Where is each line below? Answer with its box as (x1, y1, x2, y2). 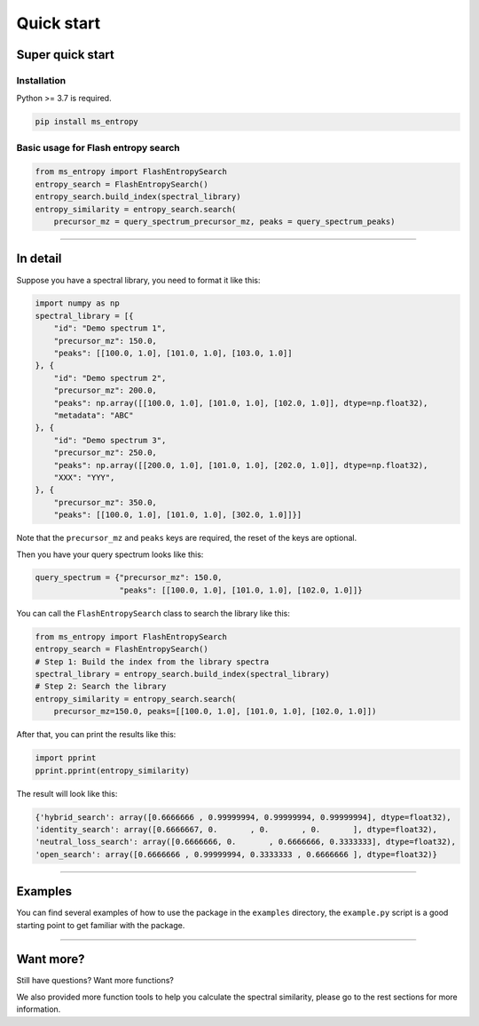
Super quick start (16, 47, 115, 62)
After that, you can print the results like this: (16, 729, 177, 740)
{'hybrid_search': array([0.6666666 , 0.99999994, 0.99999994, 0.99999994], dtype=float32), (35, 812, 452, 822)
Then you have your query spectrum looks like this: (16, 549, 204, 560)
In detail (16, 251, 62, 266)
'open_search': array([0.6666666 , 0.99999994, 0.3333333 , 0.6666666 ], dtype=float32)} (35, 849, 438, 859)
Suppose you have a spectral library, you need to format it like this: (16, 274, 261, 285)
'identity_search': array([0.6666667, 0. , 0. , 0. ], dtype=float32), (35, 824, 438, 834)
